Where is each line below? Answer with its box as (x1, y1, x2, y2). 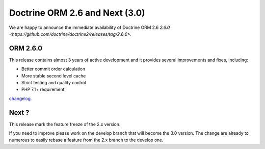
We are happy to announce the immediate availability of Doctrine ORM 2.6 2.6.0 (9, 25, 170, 30)
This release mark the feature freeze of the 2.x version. (9, 121, 121, 127)
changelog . (9, 96, 32, 101)
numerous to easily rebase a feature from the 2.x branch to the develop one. (9, 137, 164, 143)
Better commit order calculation (21, 66, 85, 72)
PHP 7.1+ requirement (21, 86, 65, 93)
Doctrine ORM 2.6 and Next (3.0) (9, 7, 145, 18)
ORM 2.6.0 (9, 44, 43, 52)
